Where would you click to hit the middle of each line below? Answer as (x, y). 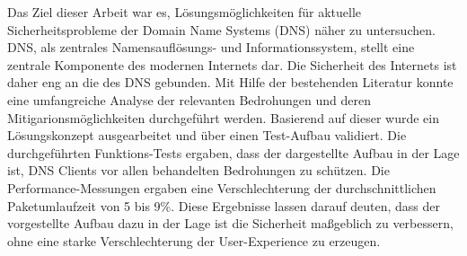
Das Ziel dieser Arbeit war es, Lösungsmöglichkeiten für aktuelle (185, 12)
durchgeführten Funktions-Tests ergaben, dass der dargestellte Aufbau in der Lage (233, 152)
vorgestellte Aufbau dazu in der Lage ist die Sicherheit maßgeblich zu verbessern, (230, 223)
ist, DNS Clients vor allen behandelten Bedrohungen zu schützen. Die (198, 170)
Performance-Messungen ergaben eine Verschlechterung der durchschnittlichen (222, 187)
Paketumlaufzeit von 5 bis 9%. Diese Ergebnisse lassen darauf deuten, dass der (224, 205)
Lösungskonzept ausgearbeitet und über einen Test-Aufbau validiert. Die (207, 135)
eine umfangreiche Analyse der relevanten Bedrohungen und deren (189, 99)
